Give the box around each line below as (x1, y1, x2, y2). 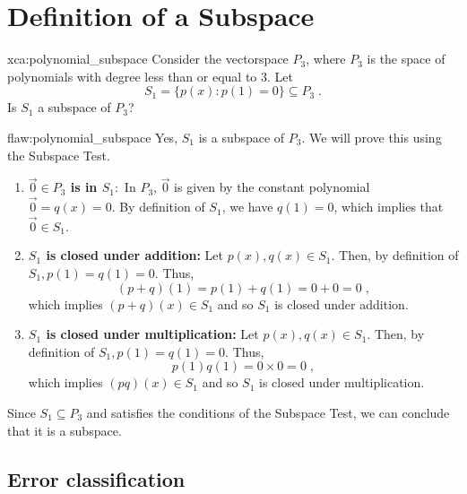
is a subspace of (198, 127, 285, 146)
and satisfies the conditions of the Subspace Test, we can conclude (86, 403, 450, 421)
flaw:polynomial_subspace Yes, (7, 127, 178, 146)
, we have (221, 197, 273, 216)
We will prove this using (309, 127, 442, 146)
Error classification (7, 464, 186, 492)
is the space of (367, 49, 445, 68)
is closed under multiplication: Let (46, 325, 259, 343)
